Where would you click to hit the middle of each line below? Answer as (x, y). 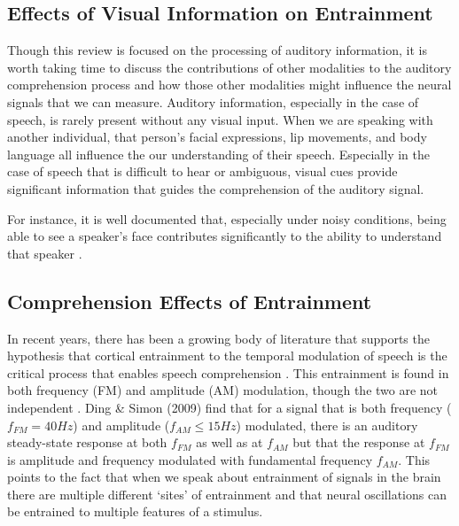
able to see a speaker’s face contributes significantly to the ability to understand (225, 236)
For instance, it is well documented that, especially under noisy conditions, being (227, 218)
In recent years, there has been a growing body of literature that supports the (218, 338)
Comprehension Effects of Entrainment (190, 301)
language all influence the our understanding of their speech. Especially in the (218, 154)
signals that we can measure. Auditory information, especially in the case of (213, 101)
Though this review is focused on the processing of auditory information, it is (217, 50)
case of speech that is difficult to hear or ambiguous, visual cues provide (202, 171)
